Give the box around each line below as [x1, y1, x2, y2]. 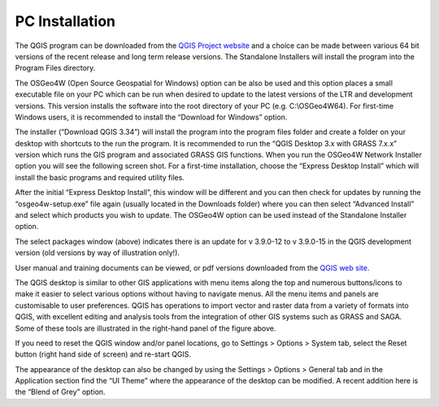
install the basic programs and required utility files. [15, 172, 185, 182]
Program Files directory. [15, 63, 96, 73]
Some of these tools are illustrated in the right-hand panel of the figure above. [15, 323, 276, 333]
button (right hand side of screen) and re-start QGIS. [15, 349, 191, 359]
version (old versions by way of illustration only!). [15, 248, 180, 258]
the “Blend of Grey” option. [15, 387, 106, 397]
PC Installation [15, 12, 115, 30]
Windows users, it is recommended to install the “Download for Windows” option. [15, 112, 288, 122]
